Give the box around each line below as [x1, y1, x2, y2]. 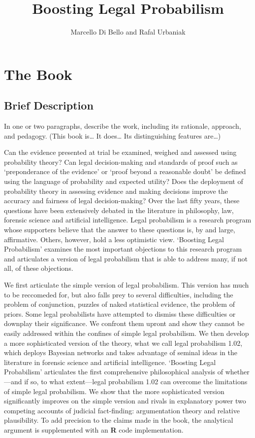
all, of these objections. [4, 263, 73, 273]
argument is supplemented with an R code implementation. [4, 424, 184, 435]
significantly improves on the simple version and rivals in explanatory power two [4, 396, 246, 406]
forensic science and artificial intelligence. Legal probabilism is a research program [4, 215, 252, 225]
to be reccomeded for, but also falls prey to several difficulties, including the [4, 289, 233, 299]
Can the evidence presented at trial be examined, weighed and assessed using [4, 147, 237, 157]
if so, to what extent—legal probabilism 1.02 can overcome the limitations [24, 376, 248, 386]
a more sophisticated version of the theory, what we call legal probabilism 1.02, [4, 337, 243, 348]
